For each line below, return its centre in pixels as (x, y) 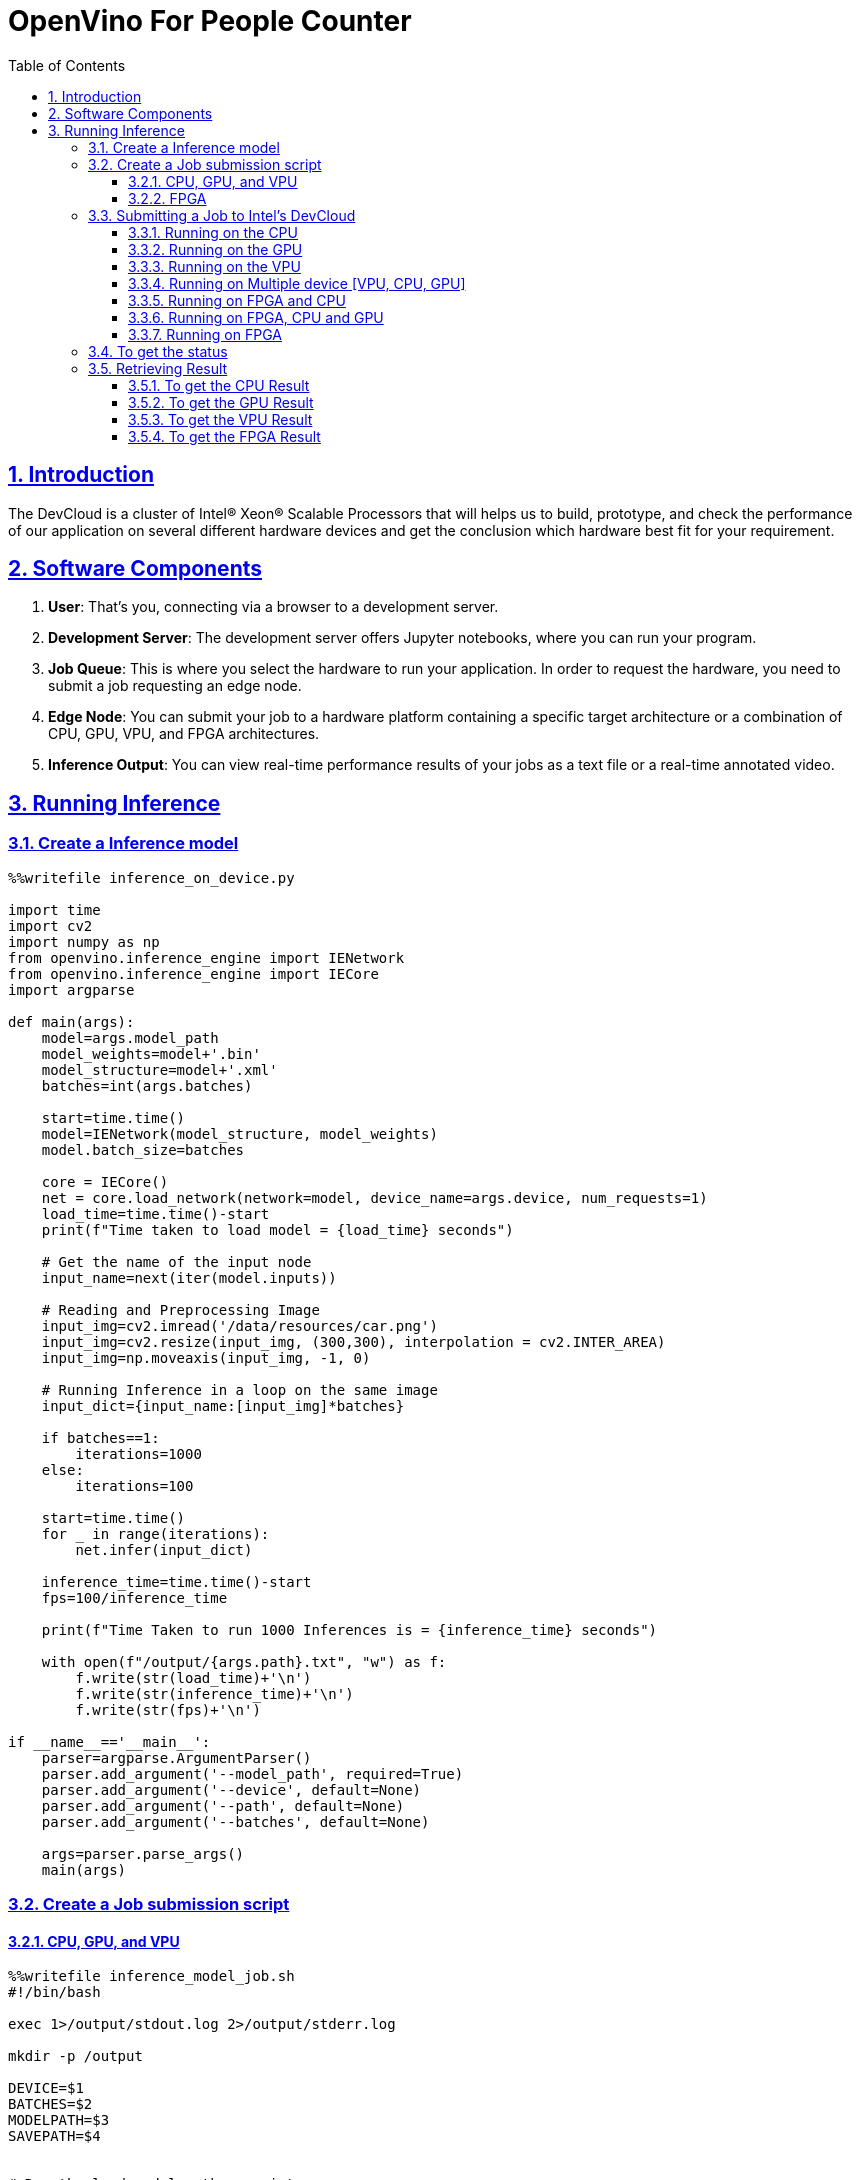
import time (54, 909)
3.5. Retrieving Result (158, 368)
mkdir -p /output (75, 2056)
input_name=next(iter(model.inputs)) (189, 1277)
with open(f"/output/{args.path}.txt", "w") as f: (244, 1661)
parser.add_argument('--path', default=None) (223, 1805)
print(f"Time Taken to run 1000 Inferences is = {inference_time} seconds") (349, 1629)
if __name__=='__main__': (109, 1741)
